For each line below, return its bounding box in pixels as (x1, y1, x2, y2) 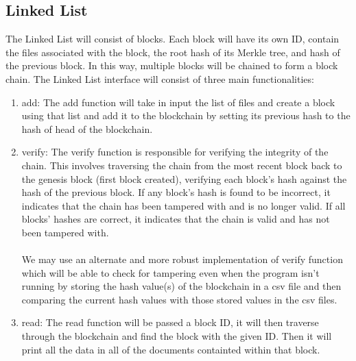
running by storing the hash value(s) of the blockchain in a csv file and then (21, 279, 342, 293)
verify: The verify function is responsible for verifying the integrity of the (21, 145, 329, 159)
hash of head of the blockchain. (21, 121, 153, 136)
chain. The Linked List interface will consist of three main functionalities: (5, 71, 314, 86)
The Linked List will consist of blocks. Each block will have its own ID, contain (5, 32, 340, 46)
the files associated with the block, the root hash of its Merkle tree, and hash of (5, 45, 340, 59)
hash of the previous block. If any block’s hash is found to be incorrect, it (21, 185, 331, 199)
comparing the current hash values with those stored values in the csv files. (21, 292, 337, 306)
